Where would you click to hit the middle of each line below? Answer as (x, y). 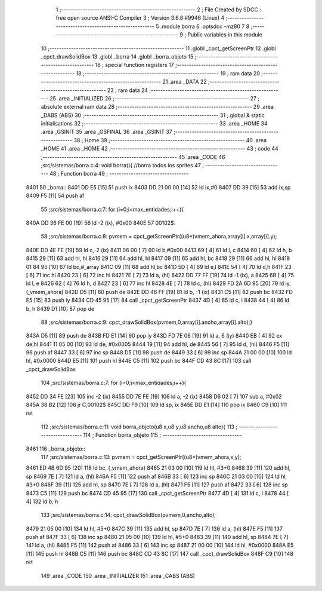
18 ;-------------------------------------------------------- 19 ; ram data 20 (168, 73)
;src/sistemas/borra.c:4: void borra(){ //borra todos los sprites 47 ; (122, 166)
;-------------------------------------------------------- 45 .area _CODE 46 (133, 157)
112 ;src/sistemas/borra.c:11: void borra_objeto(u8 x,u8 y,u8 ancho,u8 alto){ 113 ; (139, 427)
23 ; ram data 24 (128, 90)
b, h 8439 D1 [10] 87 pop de (60, 308)
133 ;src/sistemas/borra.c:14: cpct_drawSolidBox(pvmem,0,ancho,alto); (129, 515)
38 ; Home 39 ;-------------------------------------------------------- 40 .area (170, 140)
